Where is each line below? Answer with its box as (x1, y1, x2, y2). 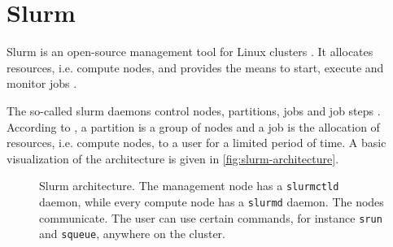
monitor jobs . (7, 75, 77, 92)
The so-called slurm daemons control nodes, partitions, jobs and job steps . (7, 102, 381, 119)
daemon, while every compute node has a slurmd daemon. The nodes (39, 193, 384, 210)
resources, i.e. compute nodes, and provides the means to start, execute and (7, 58, 384, 76)
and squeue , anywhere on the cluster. (39, 225, 226, 242)
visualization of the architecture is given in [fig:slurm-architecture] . (7, 149, 339, 167)
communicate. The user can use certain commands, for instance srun (39, 209, 382, 226)
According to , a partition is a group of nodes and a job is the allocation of (7, 118, 380, 135)
